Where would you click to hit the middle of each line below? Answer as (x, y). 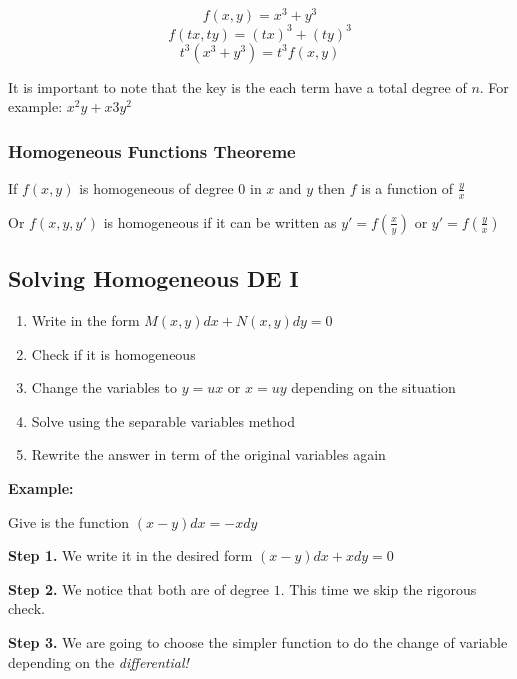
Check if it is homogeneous (113, 353)
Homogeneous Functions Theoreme (152, 150)
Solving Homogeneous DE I (153, 278)
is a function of (407, 187)
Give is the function (69, 521)
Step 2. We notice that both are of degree (139, 588)
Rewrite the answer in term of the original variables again (208, 454)
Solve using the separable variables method (163, 420)
